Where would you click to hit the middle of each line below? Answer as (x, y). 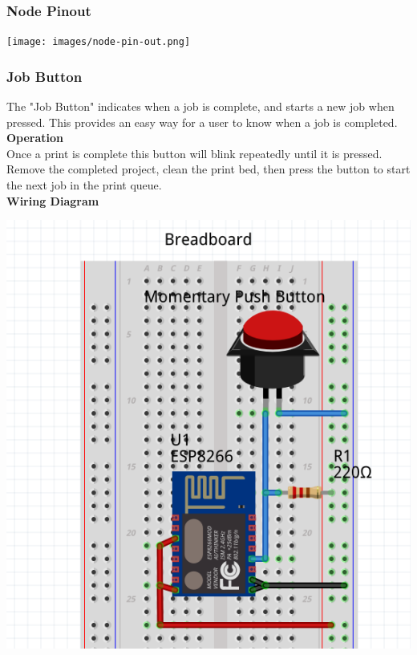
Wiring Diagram (53, 200)
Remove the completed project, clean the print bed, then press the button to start (208, 169)
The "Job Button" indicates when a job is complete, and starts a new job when (200, 106)
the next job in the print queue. (84, 185)
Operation (35, 138)
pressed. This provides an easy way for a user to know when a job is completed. (202, 122)
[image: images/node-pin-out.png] (99, 42)
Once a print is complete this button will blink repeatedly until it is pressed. (194, 153)
